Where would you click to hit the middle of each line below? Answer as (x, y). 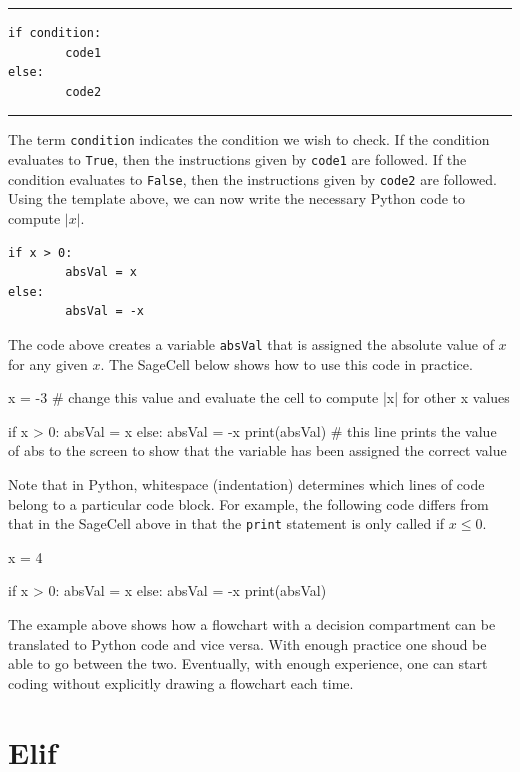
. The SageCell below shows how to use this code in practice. (286, 363)
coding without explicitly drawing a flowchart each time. (181, 682)
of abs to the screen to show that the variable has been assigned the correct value (257, 450)
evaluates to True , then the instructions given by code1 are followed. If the (237, 159)
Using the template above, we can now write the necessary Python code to (237, 198)
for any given (48, 363)
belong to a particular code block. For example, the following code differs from (248, 503)
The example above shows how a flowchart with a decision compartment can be (252, 623)
